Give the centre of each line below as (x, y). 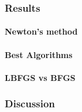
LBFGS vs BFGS (40, 77)
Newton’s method (41, 31)
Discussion (30, 103)
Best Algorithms (39, 54)
